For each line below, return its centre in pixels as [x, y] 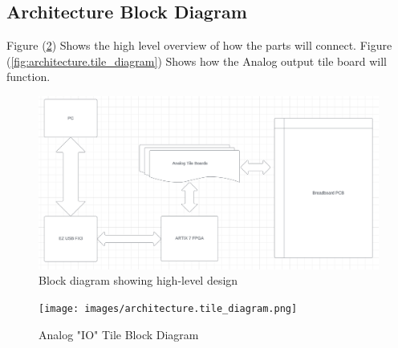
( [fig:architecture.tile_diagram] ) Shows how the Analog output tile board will [197, 61]
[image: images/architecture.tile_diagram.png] [168, 308]
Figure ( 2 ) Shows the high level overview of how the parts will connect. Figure [199, 45]
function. [28, 77]
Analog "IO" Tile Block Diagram [119, 334]
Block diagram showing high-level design [138, 280]
